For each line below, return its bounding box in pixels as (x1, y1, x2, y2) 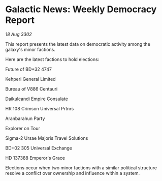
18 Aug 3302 (5, 31, 32, 37)
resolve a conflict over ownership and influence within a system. (5, 170, 140, 176)
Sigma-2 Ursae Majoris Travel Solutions (5, 135, 88, 141)
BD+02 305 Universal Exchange (5, 145, 73, 151)
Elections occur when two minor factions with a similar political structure (5, 164, 157, 171)
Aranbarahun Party (5, 115, 45, 122)
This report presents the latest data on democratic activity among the (5, 41, 151, 47)
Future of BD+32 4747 (5, 66, 52, 72)
